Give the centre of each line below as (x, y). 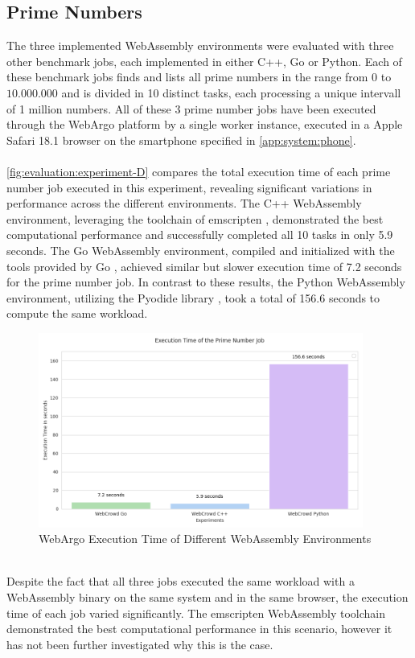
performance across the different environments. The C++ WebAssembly (184, 203)
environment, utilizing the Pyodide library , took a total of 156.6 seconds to (193, 297)
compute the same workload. (77, 313)
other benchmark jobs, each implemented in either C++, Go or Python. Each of (204, 61)
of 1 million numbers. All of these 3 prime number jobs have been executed (191, 108)
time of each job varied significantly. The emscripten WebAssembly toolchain (196, 613)
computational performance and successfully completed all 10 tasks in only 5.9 (200, 234)
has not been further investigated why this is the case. (140, 644)
